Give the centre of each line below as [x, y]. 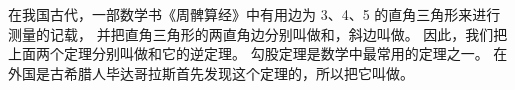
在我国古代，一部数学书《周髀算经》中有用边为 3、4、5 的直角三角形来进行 [254, 14]
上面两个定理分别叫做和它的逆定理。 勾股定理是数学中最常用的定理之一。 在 [258, 53]
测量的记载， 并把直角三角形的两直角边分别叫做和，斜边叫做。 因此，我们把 [258, 33]
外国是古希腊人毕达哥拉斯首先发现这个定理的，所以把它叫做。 [211, 72]
